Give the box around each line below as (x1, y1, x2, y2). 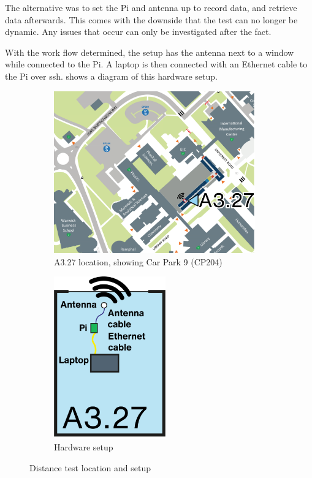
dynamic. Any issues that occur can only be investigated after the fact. (5, 25, 272, 38)
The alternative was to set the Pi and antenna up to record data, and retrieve (5, 1, 297, 13)
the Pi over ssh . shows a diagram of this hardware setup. (5, 69, 218, 82)
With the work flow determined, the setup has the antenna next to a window (5, 45, 294, 58)
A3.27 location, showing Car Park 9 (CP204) (54, 255, 223, 268)
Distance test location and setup (29, 461, 151, 474)
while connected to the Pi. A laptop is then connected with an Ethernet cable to (5, 58, 308, 70)
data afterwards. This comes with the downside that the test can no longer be (5, 13, 298, 26)
